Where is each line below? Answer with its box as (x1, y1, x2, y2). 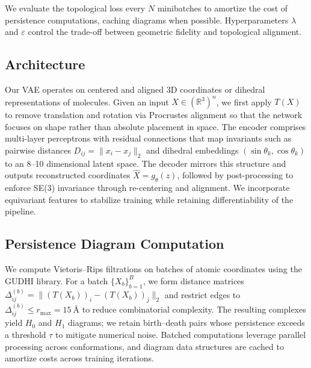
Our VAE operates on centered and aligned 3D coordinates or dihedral (5, 83, 265, 95)
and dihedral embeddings (146, 143, 239, 156)
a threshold (5, 328, 46, 341)
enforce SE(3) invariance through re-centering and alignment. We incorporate (5, 181, 290, 194)
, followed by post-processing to (177, 169, 294, 181)
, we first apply (216, 95, 272, 108)
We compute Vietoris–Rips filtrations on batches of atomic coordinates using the (5, 263, 302, 275)
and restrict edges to (164, 288, 241, 301)
